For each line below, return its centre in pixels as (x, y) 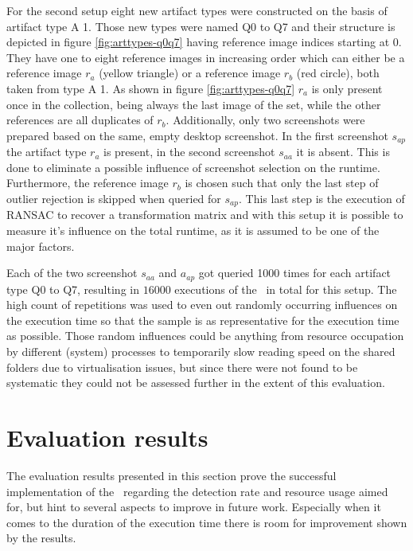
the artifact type (47, 152)
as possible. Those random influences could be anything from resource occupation (205, 336)
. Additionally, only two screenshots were (265, 120)
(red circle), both (338, 73)
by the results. (41, 538)
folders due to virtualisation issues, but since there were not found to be (182, 367)
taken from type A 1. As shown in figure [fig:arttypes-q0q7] (151, 88)
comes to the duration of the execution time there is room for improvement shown (207, 522)
